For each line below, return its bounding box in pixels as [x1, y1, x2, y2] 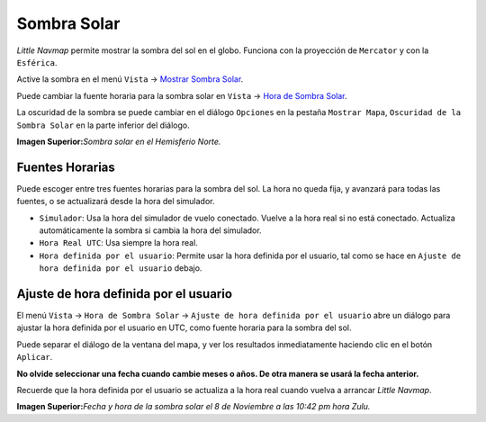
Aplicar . [16, 352, 53, 363]
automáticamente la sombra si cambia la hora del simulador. [39, 225, 262, 236]
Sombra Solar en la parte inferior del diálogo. [16, 120, 190, 130]
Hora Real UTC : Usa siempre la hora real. [39, 238, 198, 248]
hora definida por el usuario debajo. [39, 263, 202, 274]
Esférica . [16, 57, 58, 67]
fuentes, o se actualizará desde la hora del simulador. [16, 196, 215, 207]
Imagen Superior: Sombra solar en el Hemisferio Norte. [16, 136, 221, 147]
